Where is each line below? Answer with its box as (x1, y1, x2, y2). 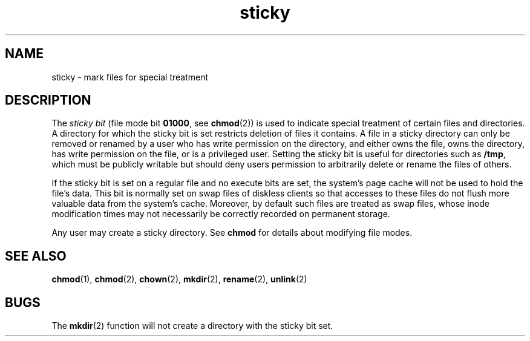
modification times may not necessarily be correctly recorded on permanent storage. (51, 209, 390, 219)
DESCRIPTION (5, 93, 91, 108)
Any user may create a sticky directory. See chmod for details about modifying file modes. (51, 227, 413, 238)
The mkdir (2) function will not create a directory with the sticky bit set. (51, 320, 333, 331)
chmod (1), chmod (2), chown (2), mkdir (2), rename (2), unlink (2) (51, 274, 307, 285)
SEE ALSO (5, 248, 67, 264)
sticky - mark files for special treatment (51, 71, 209, 82)
